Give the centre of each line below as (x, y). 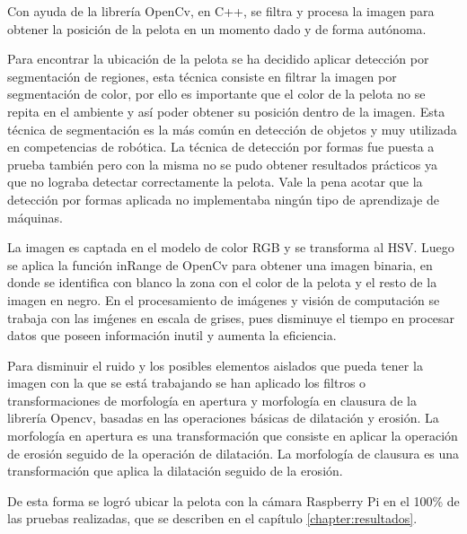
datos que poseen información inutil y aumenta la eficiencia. (172, 335)
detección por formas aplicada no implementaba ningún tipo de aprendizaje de (223, 199)
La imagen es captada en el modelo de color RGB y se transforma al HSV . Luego (231, 247)
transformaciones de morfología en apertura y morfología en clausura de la (212, 400)
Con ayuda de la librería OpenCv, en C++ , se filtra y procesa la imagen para (221, 11)
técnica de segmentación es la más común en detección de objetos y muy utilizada (232, 129)
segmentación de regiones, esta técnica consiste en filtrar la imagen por (202, 76)
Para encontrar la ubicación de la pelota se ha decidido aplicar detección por (218, 59)
